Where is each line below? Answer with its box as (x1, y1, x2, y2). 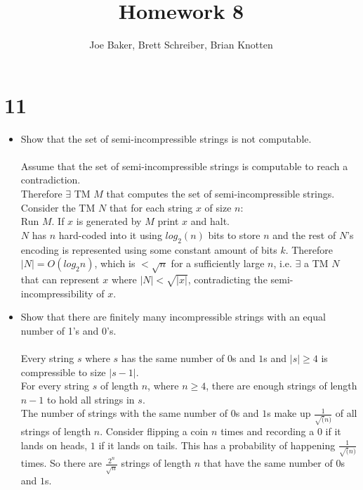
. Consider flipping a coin (100, 424, 209, 439)
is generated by (76, 214, 142, 228)
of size (204, 200, 232, 214)
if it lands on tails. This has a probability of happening (98, 437, 336, 452)
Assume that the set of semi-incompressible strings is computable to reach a (20, 158, 348, 173)
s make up (267, 406, 311, 420)
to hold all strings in (46, 392, 135, 406)
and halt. (190, 214, 230, 228)
